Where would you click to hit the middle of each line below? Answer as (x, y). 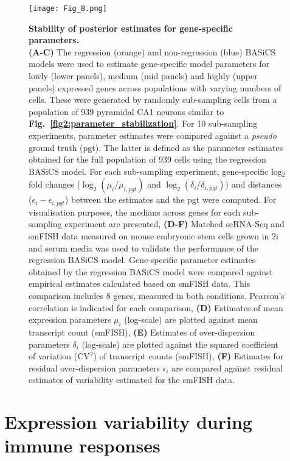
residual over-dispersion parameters (94, 368)
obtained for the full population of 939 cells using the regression (147, 159)
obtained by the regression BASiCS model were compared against (151, 271)
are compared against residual (227, 368)
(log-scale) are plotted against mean (191, 319)
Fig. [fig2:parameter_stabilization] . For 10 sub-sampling (143, 123)
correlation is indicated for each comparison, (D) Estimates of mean (156, 307)
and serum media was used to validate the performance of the (143, 248)
